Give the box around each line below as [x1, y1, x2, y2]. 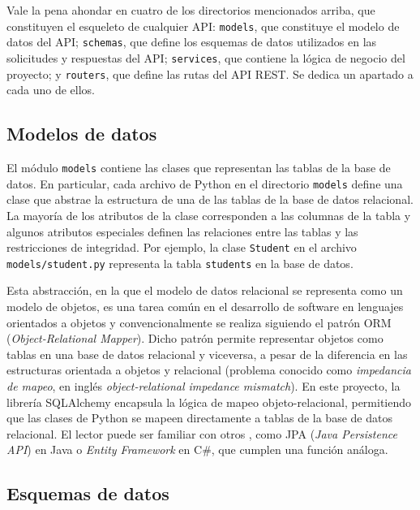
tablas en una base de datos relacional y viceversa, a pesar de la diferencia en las [6, 345, 408, 362]
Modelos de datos [6, 121, 157, 146]
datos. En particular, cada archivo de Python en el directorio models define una [6, 175, 403, 192]
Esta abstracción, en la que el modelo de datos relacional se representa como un [6, 282, 403, 299]
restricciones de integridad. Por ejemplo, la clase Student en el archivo [6, 239, 357, 256]
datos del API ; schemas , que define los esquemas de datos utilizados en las [6, 33, 377, 50]
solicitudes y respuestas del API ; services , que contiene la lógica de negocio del [6, 49, 405, 66]
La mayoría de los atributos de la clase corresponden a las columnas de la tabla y [6, 206, 411, 223]
